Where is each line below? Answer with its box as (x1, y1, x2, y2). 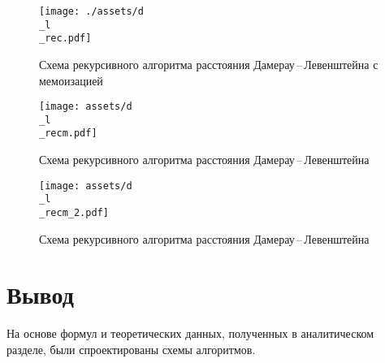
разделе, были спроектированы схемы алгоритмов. (6, 341, 256, 357)
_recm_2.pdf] (39, 207, 109, 219)
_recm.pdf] (39, 127, 97, 140)
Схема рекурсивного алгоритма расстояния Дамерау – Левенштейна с (39, 55, 379, 72)
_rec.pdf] (39, 32, 92, 45)
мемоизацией (39, 71, 103, 89)
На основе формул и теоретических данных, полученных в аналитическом (6, 325, 374, 342)
